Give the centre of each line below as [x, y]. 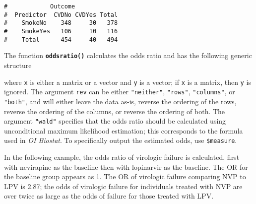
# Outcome [40, 6]
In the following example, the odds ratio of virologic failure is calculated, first [122, 157]
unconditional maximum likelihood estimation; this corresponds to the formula [124, 130]
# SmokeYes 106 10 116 [61, 31]
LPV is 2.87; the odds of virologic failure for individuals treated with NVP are [123, 186]
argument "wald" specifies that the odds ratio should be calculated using [115, 121]
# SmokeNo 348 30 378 [61, 23]
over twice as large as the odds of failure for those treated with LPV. [109, 196]
